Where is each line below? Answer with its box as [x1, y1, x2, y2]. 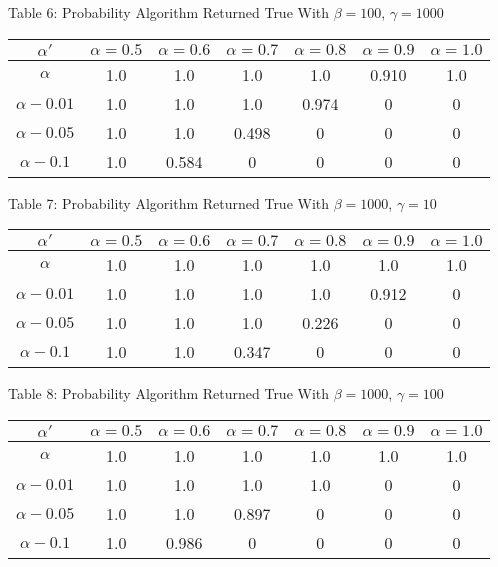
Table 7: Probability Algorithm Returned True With [8, 192, 330, 213]
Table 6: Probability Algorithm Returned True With [8, 2, 330, 22]
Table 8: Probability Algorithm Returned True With [8, 383, 330, 404]
